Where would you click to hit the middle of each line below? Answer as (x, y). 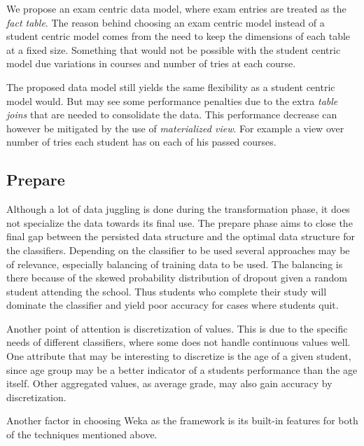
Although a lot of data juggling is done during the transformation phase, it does (178, 209)
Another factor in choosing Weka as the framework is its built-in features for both (182, 420)
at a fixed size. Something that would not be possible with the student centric (174, 49)
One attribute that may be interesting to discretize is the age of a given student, (179, 356)
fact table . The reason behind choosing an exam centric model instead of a (166, 22)
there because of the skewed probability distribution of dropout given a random (177, 278)
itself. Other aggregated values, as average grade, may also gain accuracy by (169, 383)
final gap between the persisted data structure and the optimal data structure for (181, 236)
